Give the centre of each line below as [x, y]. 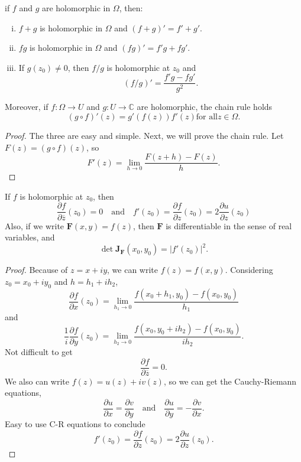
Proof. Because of [36, 270]
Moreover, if [27, 107]
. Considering [249, 270]
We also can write [37, 381]
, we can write [133, 270]
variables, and [30, 237]
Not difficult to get [39, 352]
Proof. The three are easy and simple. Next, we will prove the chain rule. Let [144, 136]
